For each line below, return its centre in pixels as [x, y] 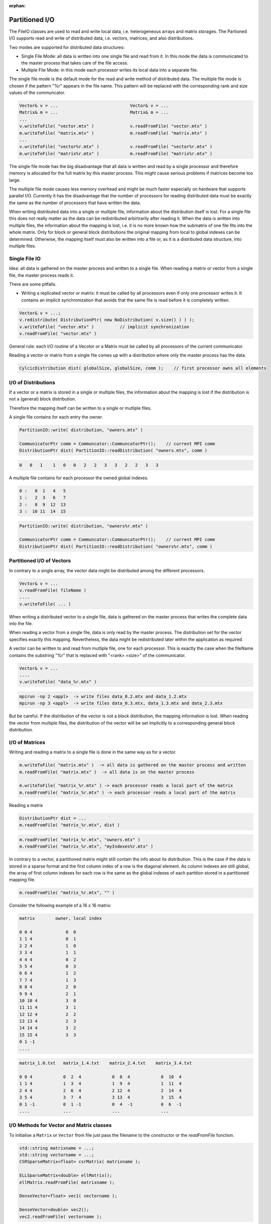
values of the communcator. [37, 93]
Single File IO [25, 259]
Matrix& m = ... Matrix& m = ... [94, 112]
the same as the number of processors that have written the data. [75, 203]
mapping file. [22, 880]
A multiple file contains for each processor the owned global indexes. [79, 478]
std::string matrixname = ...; [57, 1148]
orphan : [17, 6]
